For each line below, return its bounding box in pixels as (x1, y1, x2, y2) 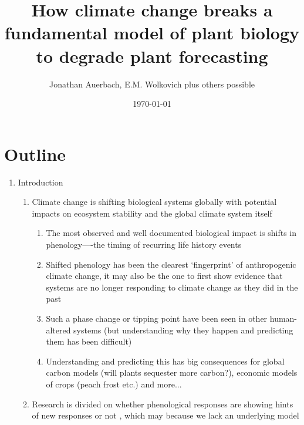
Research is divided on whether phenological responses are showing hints (32, 397, 293, 410)
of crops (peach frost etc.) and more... (46, 377, 182, 390)
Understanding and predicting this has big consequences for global (46, 355, 285, 367)
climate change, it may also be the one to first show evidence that (46, 269, 283, 282)
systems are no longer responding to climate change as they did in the (46, 281, 298, 293)
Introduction (18, 176, 63, 188)
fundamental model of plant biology (4, 21, 300, 45)
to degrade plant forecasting (36, 43, 268, 68)
